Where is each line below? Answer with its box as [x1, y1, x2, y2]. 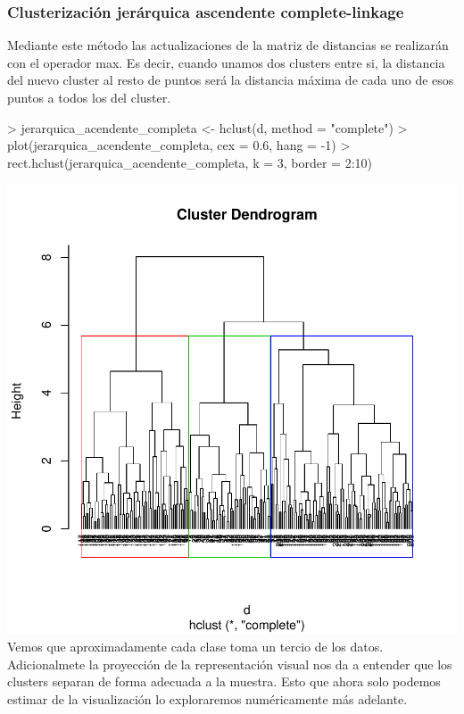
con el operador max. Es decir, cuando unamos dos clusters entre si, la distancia [7, 53, 445, 71]
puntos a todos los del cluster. [7, 88, 171, 106]
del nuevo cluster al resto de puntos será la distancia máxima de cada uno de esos [7, 71, 454, 89]
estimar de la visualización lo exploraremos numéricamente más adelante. [7, 689, 408, 708]
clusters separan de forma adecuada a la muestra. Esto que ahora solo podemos [7, 672, 441, 691]
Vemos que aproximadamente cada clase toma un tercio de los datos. [7, 636, 384, 655]
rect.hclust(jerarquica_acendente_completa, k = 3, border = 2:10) [7, 153, 373, 171]
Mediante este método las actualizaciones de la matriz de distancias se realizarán [7, 36, 449, 54]
